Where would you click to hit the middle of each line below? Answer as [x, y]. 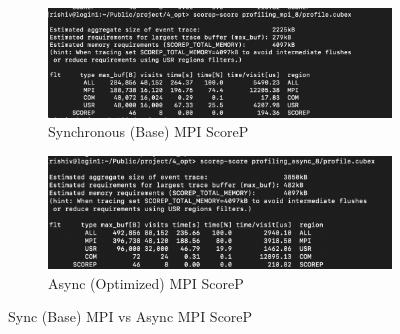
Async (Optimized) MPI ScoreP [146, 282]
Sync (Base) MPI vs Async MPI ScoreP [130, 316]
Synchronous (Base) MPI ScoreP [148, 131]
